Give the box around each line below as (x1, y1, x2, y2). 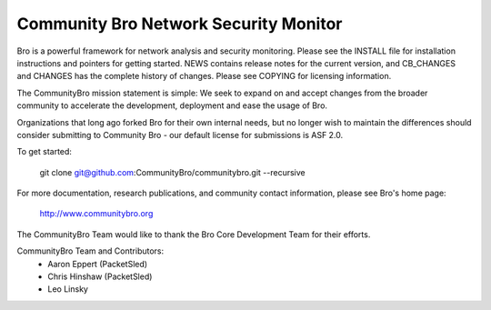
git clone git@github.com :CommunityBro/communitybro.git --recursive (39, 166, 306, 177)
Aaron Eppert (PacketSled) (47, 258, 148, 269)
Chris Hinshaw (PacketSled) (47, 271, 153, 282)
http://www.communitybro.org (39, 208, 154, 219)
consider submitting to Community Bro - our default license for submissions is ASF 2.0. (16, 129, 344, 140)
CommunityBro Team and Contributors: (16, 245, 165, 256)
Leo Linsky (47, 284, 88, 295)
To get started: (16, 146, 73, 157)
